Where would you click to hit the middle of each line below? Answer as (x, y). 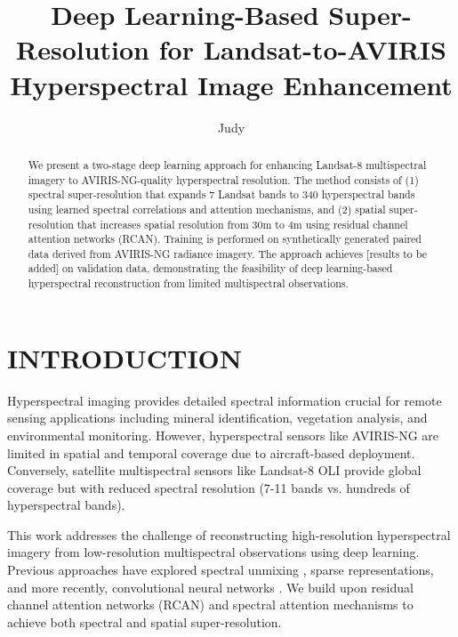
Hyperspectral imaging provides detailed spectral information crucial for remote (225, 400)
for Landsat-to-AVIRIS (302, 49)
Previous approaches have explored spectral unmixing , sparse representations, (221, 570)
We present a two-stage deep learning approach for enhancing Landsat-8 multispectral (227, 164)
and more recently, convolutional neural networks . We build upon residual (210, 587)
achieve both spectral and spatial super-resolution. (145, 621)
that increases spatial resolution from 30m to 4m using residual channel (242, 224)
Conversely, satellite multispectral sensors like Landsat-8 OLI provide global (214, 470)
